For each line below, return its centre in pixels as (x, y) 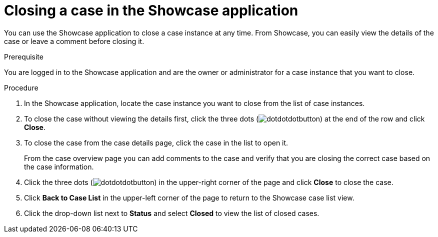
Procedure (21, 87)
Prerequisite (24, 56)
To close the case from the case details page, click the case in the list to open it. (156, 142)
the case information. (59, 166)
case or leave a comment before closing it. (74, 41)
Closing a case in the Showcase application (151, 10)
